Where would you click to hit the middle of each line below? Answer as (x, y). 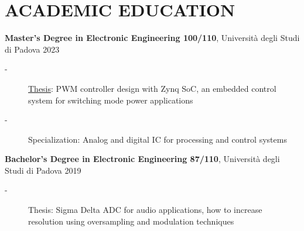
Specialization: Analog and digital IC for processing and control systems (158, 139)
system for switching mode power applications (111, 100)
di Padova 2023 (32, 49)
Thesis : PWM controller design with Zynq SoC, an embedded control (152, 88)
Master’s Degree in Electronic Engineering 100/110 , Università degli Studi (152, 38)
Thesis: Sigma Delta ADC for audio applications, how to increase (145, 210)
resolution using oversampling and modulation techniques (131, 221)
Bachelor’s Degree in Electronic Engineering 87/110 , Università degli (142, 159)
